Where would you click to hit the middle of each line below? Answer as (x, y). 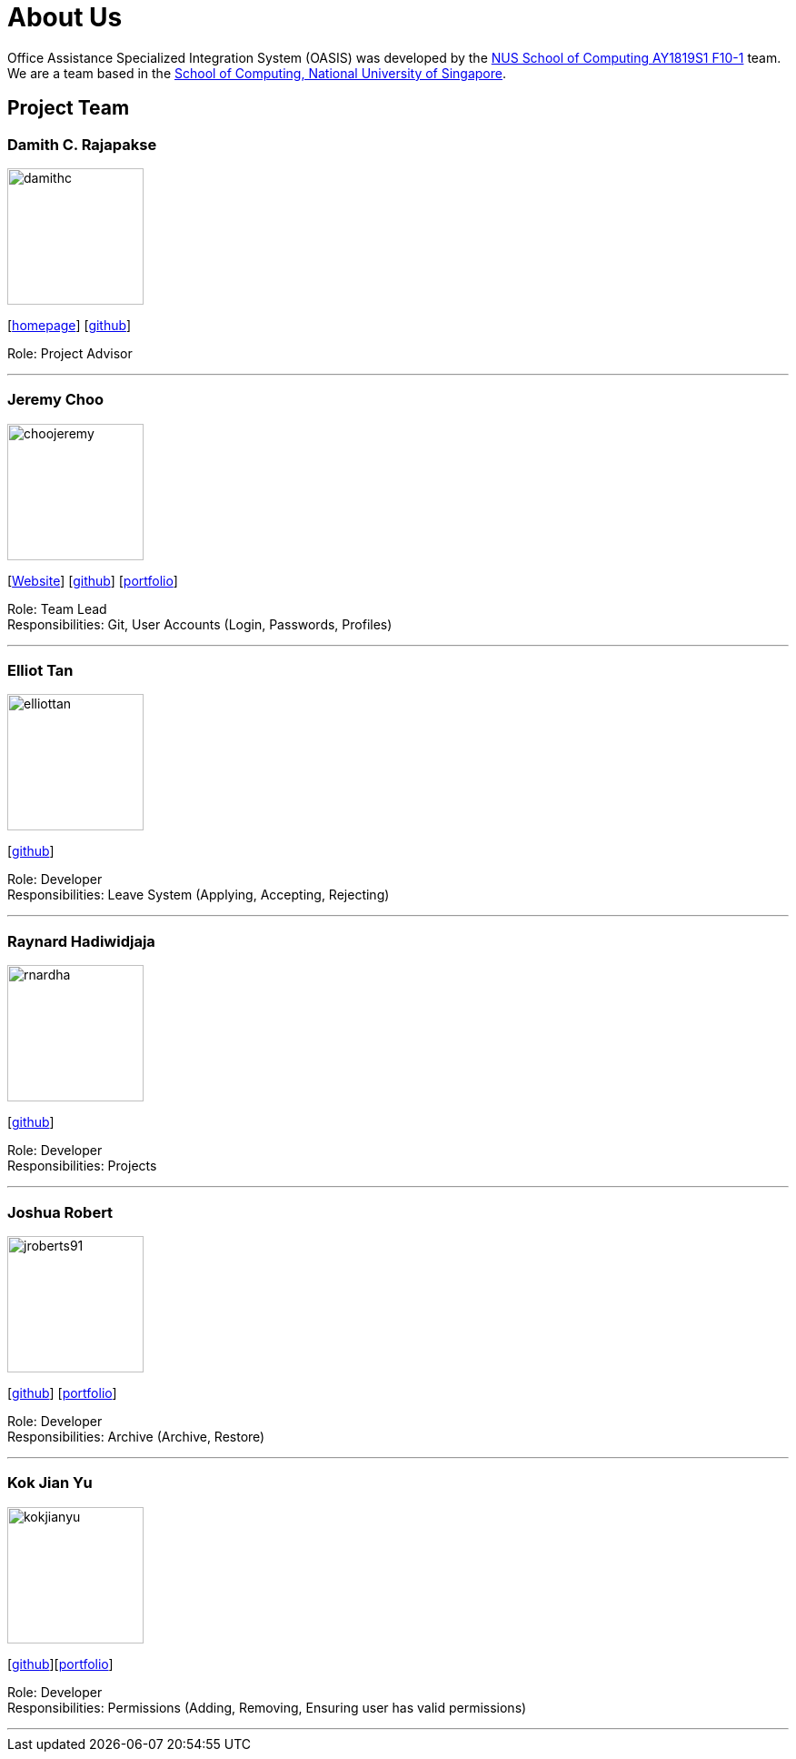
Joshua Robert (60, 1212)
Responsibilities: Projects (82, 1166)
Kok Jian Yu (50, 1483)
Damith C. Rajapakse (82, 144)
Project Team (69, 108)
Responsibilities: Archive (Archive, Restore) (136, 1436)
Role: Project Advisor (70, 353)
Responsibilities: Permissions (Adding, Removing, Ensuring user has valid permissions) (267, 1707)
